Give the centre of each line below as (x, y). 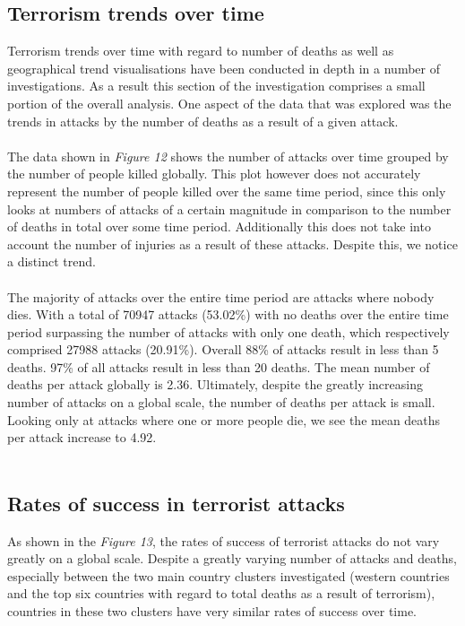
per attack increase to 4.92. (82, 437)
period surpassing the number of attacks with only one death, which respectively (228, 331)
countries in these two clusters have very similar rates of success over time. (212, 611)
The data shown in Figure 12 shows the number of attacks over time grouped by (228, 156)
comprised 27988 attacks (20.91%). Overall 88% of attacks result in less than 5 (223, 349)
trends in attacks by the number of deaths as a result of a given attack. (203, 121)
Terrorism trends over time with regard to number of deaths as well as (201, 51)
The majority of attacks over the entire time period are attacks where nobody (221, 296)
